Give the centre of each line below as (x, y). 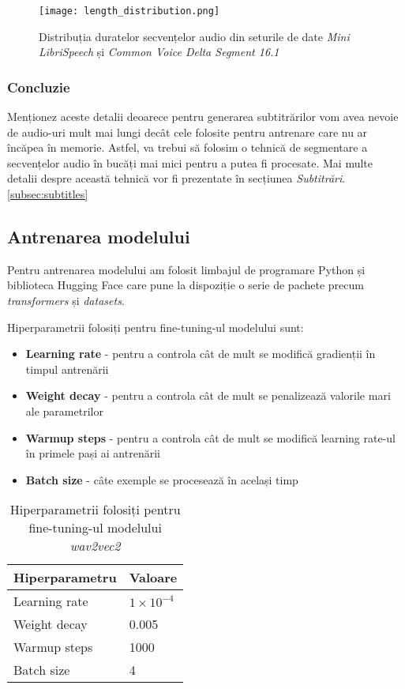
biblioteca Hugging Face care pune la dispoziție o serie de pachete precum (186, 285)
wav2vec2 (95, 546)
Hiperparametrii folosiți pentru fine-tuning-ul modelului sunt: (156, 327)
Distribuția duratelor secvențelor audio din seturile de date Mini (194, 36)
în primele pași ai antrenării (93, 453)
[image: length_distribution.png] (129, 11)
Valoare (153, 578)
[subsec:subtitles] (48, 194)
